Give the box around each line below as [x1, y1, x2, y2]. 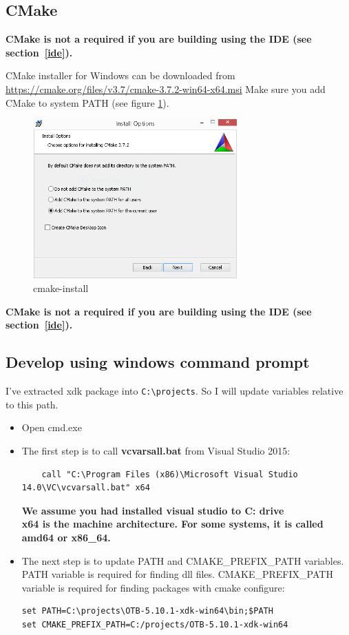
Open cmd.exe [21, 420, 82, 435]
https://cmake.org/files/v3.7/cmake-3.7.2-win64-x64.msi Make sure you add [6, 81, 326, 96]
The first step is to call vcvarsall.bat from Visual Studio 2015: [21, 443, 290, 457]
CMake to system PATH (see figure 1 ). [6, 95, 169, 110]
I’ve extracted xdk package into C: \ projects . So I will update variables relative [6, 384, 343, 398]
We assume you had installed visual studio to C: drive [21, 503, 284, 517]
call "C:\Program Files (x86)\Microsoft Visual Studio [41, 469, 298, 479]
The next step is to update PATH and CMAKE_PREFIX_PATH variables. [21, 553, 344, 568]
